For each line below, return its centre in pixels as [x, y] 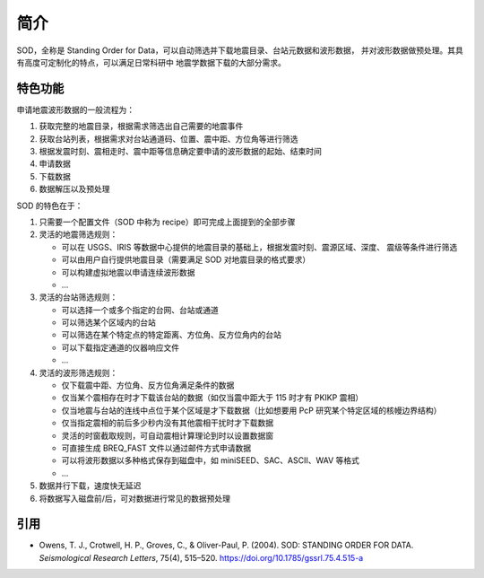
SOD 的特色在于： [50, 206]
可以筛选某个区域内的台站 [108, 322]
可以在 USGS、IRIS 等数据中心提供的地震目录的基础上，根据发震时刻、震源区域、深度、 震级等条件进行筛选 [259, 247]
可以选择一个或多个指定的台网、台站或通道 [140, 310]
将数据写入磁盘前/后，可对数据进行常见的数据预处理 [135, 498]
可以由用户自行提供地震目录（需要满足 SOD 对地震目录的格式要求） [186, 259]
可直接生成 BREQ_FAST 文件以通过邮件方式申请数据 [156, 448]
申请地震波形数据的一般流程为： [75, 109]
